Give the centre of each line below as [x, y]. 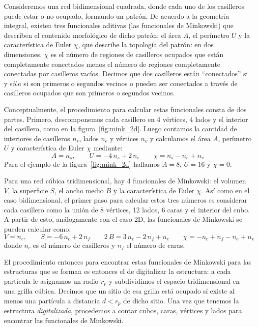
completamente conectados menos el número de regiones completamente [112, 64]
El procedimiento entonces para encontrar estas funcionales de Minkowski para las [128, 261]
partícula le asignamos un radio [51, 281]
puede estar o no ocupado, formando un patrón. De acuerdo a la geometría [117, 15]
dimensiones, [23, 54]
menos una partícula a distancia [52, 300]
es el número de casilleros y [74, 245]
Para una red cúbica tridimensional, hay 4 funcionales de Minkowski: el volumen [125, 180]
